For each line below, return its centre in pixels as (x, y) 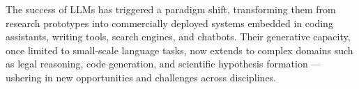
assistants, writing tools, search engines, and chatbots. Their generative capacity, (178, 37)
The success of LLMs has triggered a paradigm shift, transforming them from (171, 9)
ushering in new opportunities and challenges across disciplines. (141, 77)
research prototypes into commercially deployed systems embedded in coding (169, 23)
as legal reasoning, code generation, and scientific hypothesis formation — (163, 64)
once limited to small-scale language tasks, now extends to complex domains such (179, 50)
